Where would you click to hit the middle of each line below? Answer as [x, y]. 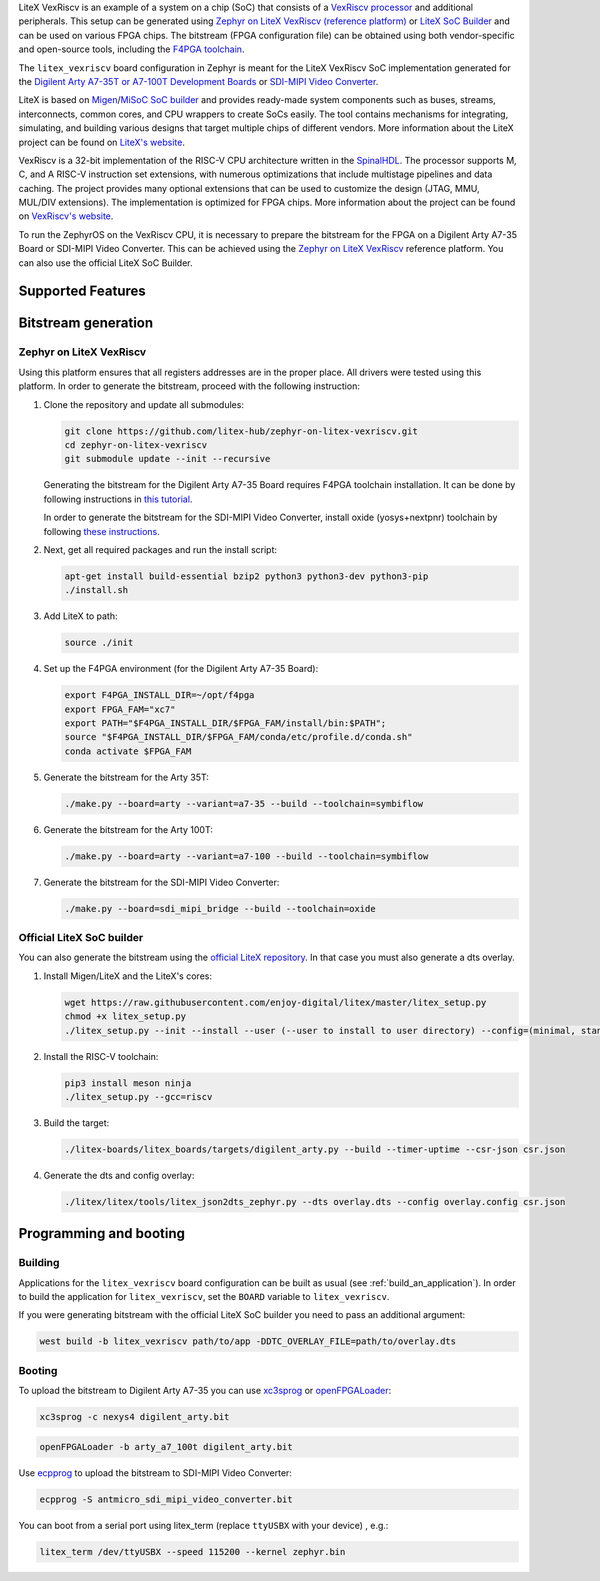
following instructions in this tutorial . [118, 499]
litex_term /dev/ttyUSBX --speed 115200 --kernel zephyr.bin [192, 1551]
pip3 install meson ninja [128, 1083]
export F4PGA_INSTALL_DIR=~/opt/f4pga [159, 695]
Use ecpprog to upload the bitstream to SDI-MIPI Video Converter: [155, 1472]
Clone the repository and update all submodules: [144, 404]
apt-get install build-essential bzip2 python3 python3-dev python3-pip [246, 576]
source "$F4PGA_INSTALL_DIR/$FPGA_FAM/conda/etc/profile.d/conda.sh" [238, 737]
